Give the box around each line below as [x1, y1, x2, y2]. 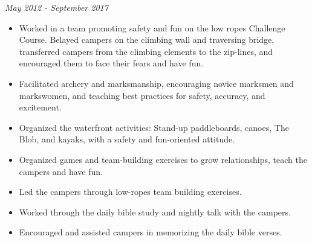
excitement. [19, 101, 62, 113]
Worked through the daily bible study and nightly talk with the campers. [19, 205, 291, 218]
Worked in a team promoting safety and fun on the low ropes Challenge [19, 21, 285, 34]
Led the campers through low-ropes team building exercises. [19, 185, 242, 198]
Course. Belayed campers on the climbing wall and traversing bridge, [19, 33, 275, 46]
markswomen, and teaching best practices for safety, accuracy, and [19, 89, 265, 101]
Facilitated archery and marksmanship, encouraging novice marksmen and [19, 77, 294, 89]
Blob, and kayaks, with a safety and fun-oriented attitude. [19, 133, 235, 145]
